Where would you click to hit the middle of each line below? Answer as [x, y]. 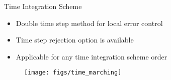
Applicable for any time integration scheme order [92, 56]
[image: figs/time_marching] [73, 73]
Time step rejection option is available [75, 40]
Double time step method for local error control [89, 23]
